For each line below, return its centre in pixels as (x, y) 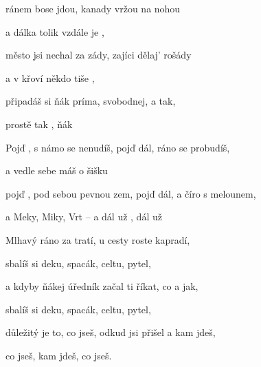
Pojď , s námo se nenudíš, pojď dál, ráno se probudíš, (118, 147)
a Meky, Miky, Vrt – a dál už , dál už (84, 217)
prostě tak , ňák (39, 124)
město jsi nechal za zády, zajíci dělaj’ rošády (99, 55)
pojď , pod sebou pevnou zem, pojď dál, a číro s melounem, (131, 193)
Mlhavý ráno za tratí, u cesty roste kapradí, (98, 239)
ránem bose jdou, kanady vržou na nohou (93, 8)
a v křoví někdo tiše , (50, 77)
